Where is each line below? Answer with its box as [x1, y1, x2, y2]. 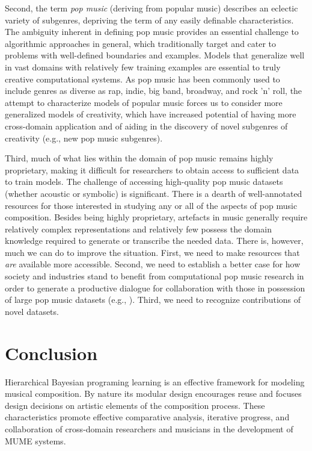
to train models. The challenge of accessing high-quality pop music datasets [5, 175, 283, 188]
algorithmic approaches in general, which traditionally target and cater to [5, 37, 277, 49]
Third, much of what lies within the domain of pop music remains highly [5, 152, 274, 164]
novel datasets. [5, 305, 59, 317]
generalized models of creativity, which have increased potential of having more [5, 108, 296, 120]
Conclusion [5, 340, 98, 365]
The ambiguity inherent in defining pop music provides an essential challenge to [5, 25, 299, 38]
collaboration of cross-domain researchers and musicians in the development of [5, 422, 293, 435]
